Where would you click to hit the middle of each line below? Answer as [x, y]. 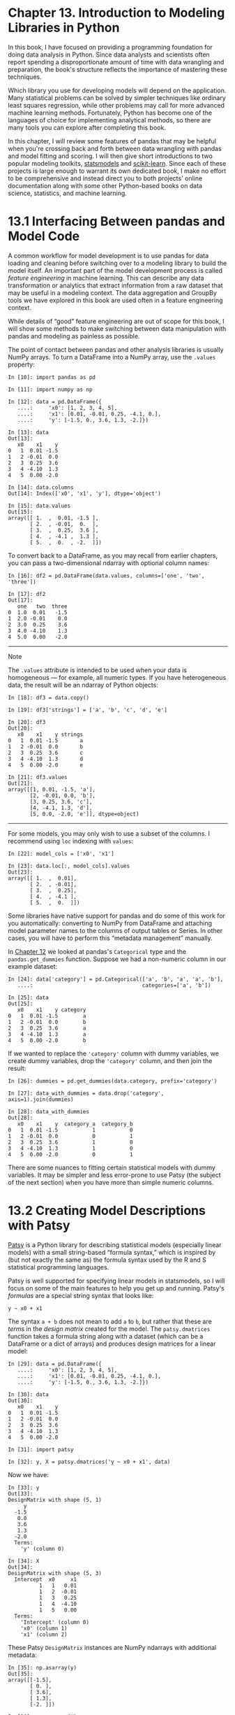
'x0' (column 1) [44, 1628]
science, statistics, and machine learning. [68, 193]
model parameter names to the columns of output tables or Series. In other [115, 930]
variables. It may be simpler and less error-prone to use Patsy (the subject [115, 1175]
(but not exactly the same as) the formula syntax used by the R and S [107, 1260]
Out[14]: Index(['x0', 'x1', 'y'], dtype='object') [84, 493]
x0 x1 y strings [50, 734]
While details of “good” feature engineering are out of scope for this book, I [116, 321]
